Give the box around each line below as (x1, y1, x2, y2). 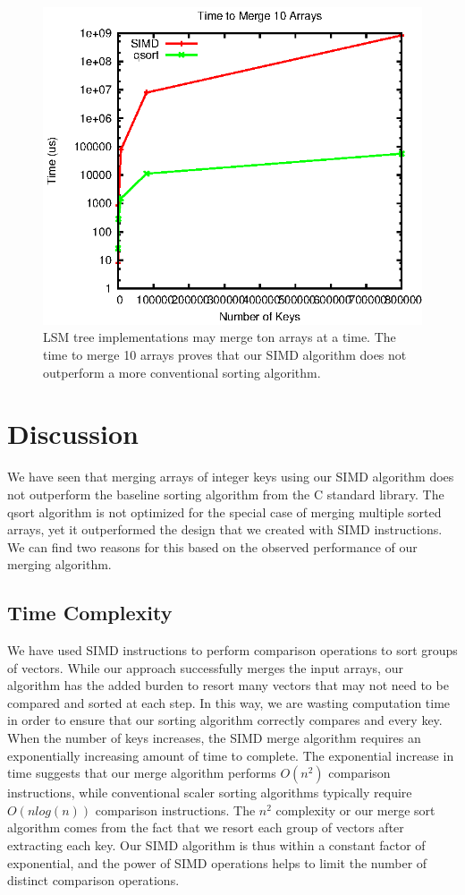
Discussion (7, 415, 139, 452)
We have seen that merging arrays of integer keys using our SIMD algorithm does (7, 467, 454, 486)
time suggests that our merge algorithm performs (7, 763, 276, 782)
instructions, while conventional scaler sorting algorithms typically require (7, 783, 412, 802)
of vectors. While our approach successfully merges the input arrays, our (7, 658, 403, 677)
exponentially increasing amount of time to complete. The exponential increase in (7, 746, 454, 764)
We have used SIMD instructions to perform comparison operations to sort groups (7, 641, 458, 660)
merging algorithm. (7, 555, 112, 574)
